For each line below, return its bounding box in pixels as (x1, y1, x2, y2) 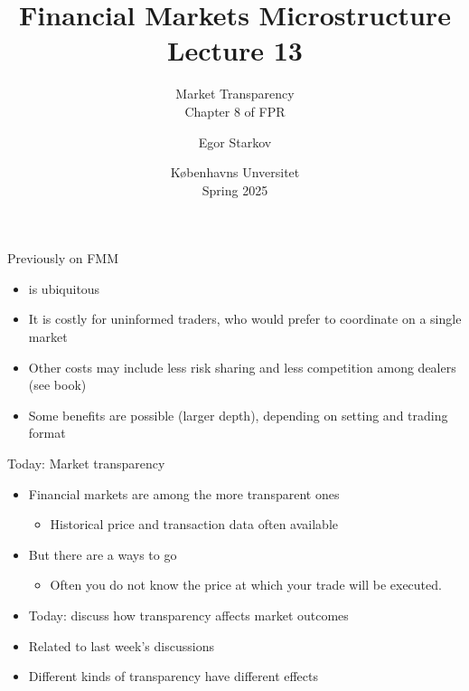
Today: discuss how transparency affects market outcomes (28, 606, 349, 624)
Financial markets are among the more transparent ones (28, 484, 340, 503)
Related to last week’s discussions (28, 636, 214, 655)
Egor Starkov (198, 132, 272, 151)
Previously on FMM (7, 249, 119, 268)
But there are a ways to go (28, 544, 177, 563)
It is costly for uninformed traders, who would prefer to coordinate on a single (28, 309, 462, 328)
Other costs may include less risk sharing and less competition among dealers (28, 357, 456, 376)
